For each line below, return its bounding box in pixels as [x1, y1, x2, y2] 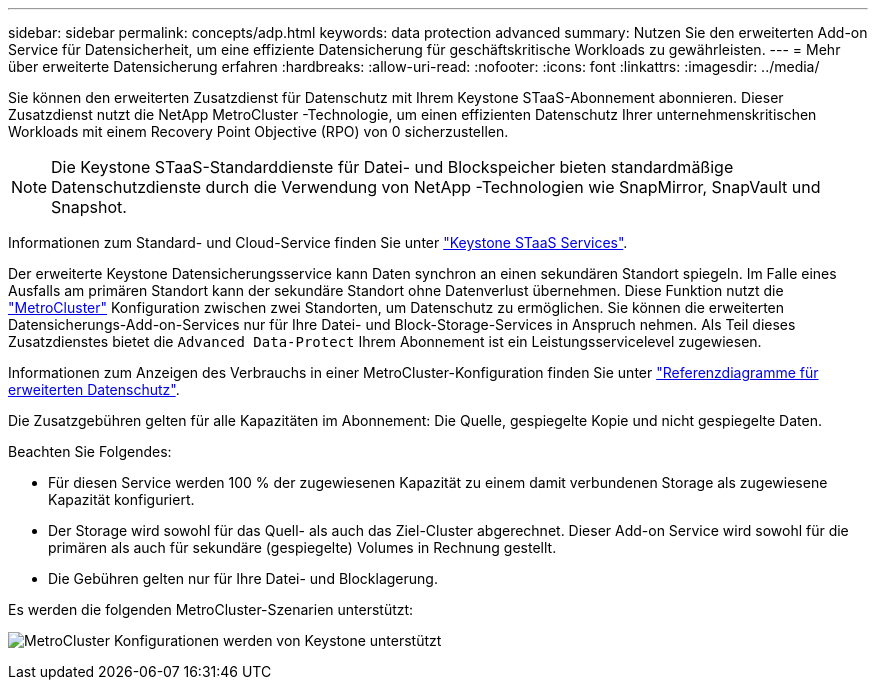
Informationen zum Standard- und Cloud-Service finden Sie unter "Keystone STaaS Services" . [8, 234, 628, 251]
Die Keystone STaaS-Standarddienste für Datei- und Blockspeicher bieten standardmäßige [51, 157, 734, 177]
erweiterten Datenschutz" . [8, 381, 180, 398]
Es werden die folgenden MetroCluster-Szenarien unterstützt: [8, 601, 414, 618]
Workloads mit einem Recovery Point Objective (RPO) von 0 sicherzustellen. [8, 123, 509, 140]
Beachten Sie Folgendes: [8, 443, 172, 460]
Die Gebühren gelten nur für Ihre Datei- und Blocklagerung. [48, 570, 438, 587]
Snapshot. [51, 197, 127, 217]
